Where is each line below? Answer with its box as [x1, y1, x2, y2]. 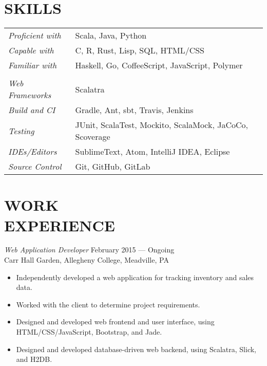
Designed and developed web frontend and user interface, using [16, 316, 215, 327]
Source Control [8, 160, 62, 173]
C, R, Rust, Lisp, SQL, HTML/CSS [75, 44, 205, 57]
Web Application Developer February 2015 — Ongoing [4, 244, 175, 255]
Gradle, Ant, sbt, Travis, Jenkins [75, 104, 194, 116]
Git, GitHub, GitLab [75, 160, 150, 173]
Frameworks [8, 89, 51, 101]
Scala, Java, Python [75, 29, 147, 42]
